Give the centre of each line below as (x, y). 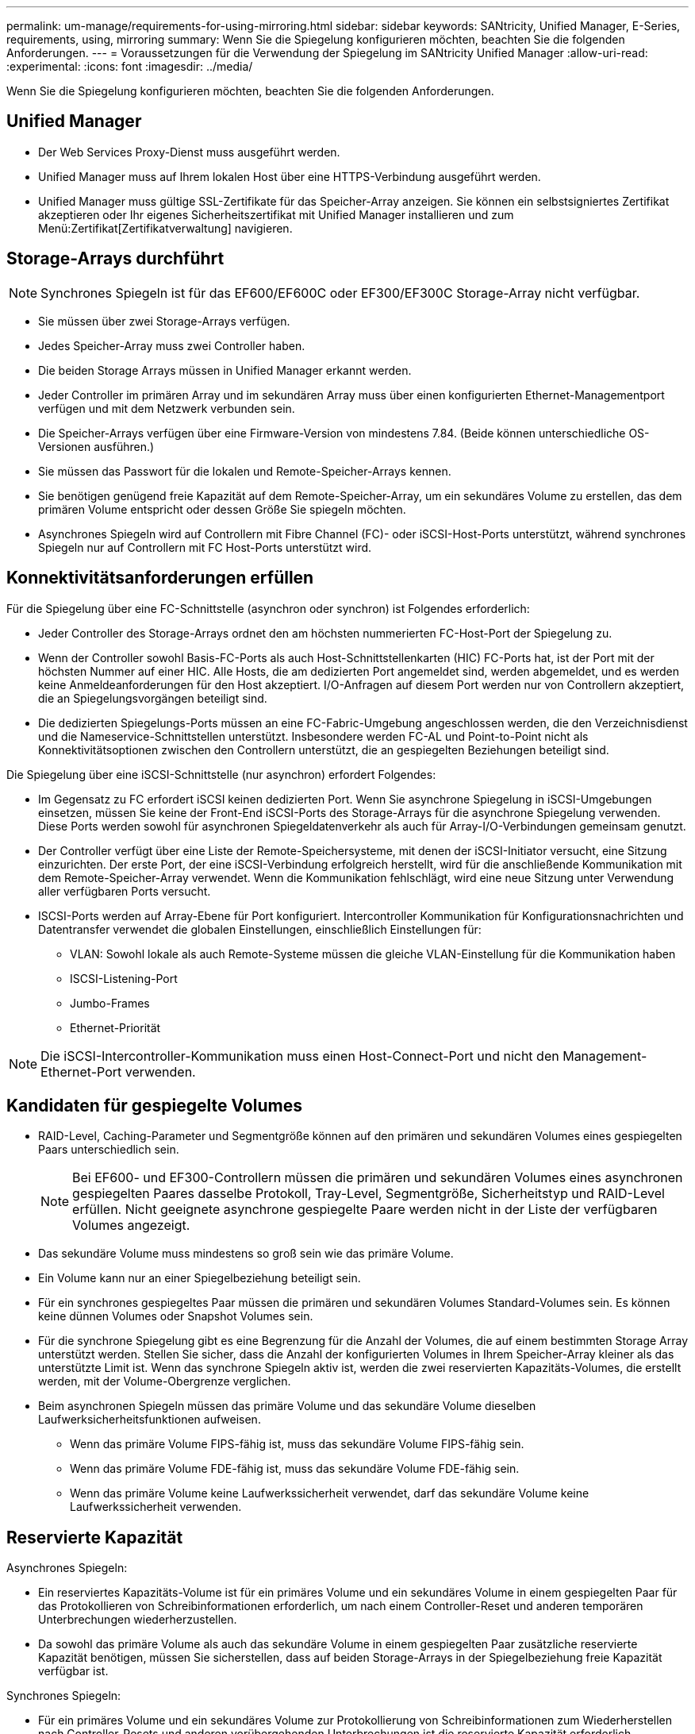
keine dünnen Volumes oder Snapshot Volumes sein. (176, 1316)
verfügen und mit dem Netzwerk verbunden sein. (167, 408)
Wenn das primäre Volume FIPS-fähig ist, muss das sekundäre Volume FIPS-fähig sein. (297, 1444)
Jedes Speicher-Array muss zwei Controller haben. (172, 345)
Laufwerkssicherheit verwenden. (156, 1507)
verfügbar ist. (73, 1671)
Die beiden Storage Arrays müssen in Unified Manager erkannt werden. (225, 370)
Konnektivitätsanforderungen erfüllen (160, 578)
